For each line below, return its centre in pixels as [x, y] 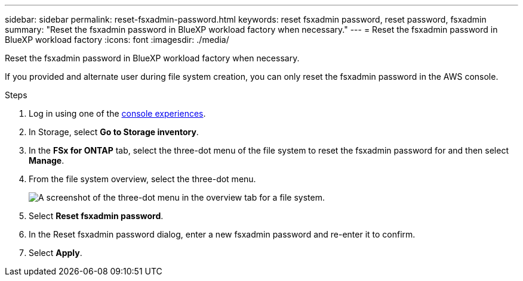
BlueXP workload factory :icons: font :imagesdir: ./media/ [117, 40]
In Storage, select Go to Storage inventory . [114, 132]
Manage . [47, 160]
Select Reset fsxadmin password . [96, 216]
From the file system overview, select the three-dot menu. [142, 179]
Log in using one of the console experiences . [117, 113]
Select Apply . [56, 253]
